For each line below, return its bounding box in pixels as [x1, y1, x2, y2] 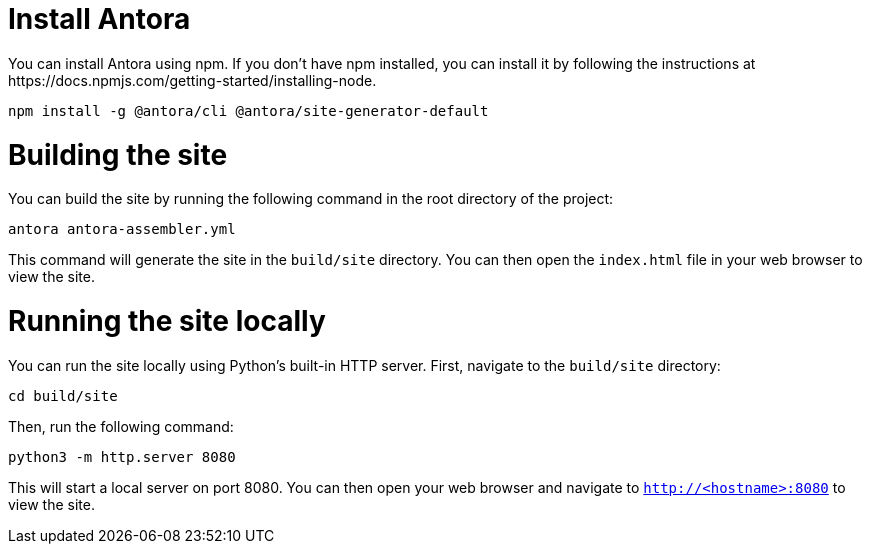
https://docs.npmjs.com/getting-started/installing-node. [8, 71, 377, 89]
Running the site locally [8, 304, 326, 338]
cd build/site [8, 387, 118, 404]
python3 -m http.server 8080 [8, 448, 236, 465]
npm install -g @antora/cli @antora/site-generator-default [8, 102, 489, 119]
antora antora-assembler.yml [8, 221, 236, 238]
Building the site [8, 137, 228, 172]
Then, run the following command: [8, 417, 234, 435]
